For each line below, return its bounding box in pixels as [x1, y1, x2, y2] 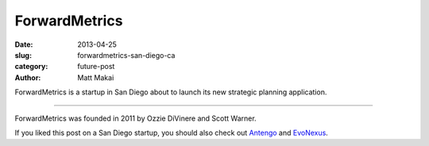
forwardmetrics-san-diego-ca [77, 50, 176, 60]
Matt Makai [77, 72, 114, 83]
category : [14, 62, 48, 71]
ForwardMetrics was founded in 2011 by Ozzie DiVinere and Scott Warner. [14, 113, 257, 123]
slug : [14, 50, 32, 60]
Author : [14, 72, 41, 83]
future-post [77, 62, 115, 71]
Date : [14, 40, 33, 49]
